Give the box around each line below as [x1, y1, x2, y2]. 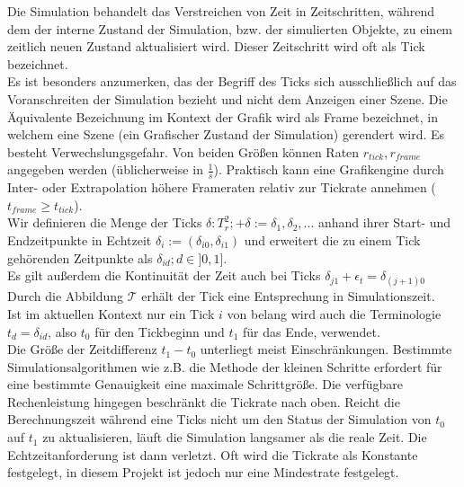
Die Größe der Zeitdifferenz [7, 340, 157, 359]
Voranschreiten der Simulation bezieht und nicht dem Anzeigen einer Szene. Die [7, 89, 448, 108]
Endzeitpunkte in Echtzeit [7, 230, 152, 249]
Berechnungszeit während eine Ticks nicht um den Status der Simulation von [7, 410, 432, 429]
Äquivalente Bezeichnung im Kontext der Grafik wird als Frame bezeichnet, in [7, 107, 439, 126]
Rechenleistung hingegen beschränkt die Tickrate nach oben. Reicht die [7, 392, 400, 411]
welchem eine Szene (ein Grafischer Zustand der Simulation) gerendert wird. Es [7, 125, 445, 144]
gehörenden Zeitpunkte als [7, 248, 153, 267]
